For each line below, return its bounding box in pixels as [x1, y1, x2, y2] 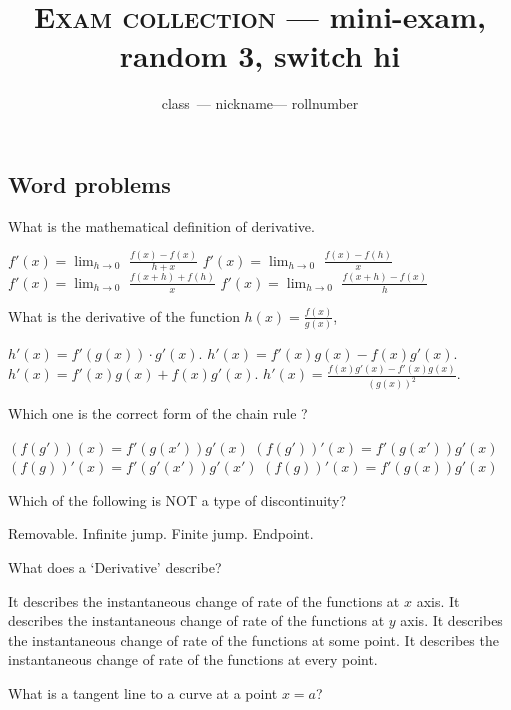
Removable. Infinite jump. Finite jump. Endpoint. [8, 523, 314, 544]
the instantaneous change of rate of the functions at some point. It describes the [8, 629, 499, 650]
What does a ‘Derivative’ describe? [8, 557, 222, 578]
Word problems [8, 168, 171, 199]
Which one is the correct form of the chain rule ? [8, 403, 308, 424]
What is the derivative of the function [8, 305, 240, 326]
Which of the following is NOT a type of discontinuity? [8, 489, 347, 510]
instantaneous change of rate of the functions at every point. [8, 649, 378, 670]
